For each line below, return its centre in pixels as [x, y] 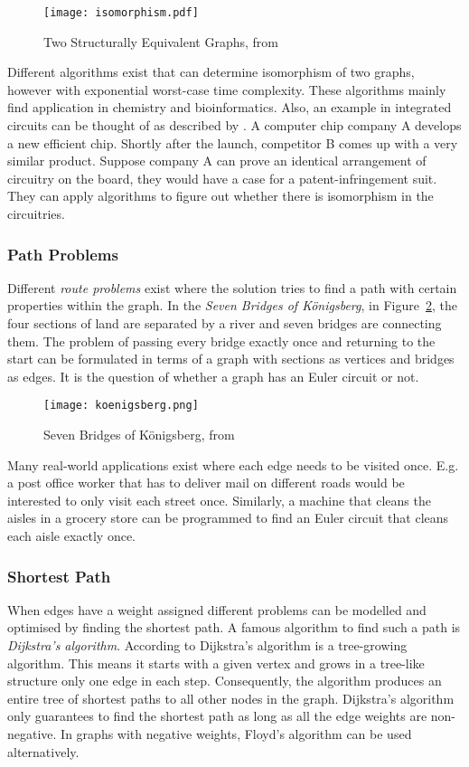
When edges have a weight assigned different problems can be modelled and [217, 609]
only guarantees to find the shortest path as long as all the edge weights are [217, 716]
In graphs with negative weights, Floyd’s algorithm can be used [236, 733]
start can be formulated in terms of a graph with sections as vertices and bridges [231, 359]
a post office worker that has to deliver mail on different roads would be [206, 483]
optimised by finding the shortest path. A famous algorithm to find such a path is [234, 627]
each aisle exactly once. [71, 535]
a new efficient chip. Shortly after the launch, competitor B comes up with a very [233, 142]
